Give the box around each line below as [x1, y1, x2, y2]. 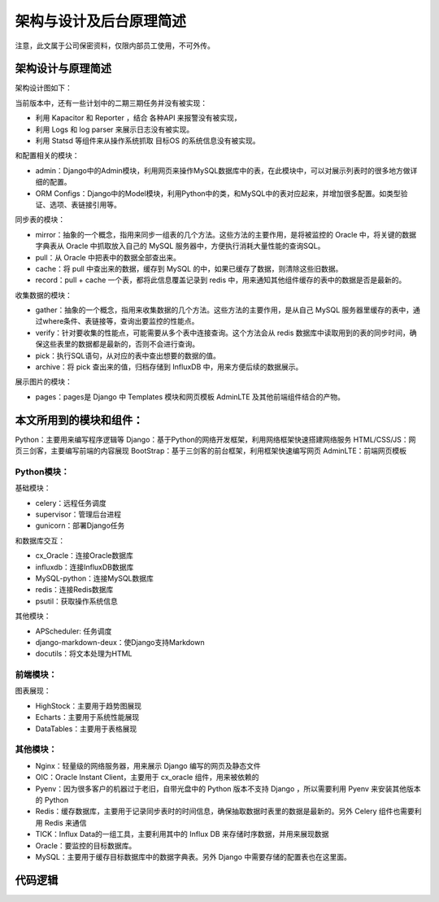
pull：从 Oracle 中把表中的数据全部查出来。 [35, 252, 180, 262]
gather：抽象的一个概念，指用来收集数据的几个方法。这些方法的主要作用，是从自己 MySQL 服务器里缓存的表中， [35, 305, 414, 315]
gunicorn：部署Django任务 [35, 521, 125, 530]
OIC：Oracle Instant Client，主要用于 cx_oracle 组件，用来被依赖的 [35, 773, 259, 782]
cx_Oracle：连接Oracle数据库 [35, 551, 133, 560]
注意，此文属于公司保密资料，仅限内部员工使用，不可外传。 [15, 41, 215, 50]
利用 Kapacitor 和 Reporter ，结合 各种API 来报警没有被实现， [35, 113, 241, 123]
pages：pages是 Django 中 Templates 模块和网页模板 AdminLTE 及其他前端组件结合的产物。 [35, 391, 346, 402]
